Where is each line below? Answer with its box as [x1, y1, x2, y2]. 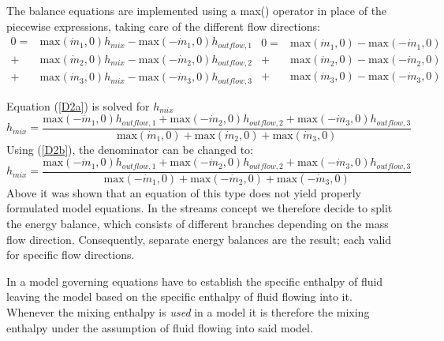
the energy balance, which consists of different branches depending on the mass [6, 215, 389, 231]
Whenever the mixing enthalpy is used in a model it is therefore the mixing [6, 303, 370, 320]
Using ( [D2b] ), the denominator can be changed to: [6, 141, 254, 157]
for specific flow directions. [6, 246, 135, 263]
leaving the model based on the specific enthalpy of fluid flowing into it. [6, 288, 353, 305]
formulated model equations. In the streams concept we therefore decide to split [6, 200, 393, 216]
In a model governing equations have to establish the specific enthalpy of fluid [6, 272, 383, 289]
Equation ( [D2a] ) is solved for [6, 97, 150, 114]
